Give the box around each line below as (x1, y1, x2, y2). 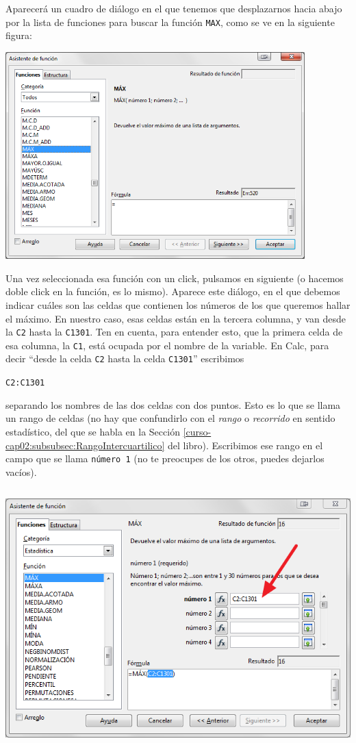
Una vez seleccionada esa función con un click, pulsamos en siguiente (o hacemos (5, 270, 344, 285)
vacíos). (5, 464, 37, 479)
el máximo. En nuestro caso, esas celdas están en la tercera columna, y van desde (5, 311, 346, 325)
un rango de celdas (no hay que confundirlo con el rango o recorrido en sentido (5, 411, 335, 425)
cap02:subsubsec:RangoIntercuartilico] (5, 438, 165, 452)
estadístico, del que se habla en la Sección (5, 424, 180, 438)
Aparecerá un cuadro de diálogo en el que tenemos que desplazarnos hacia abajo (5, 1, 342, 15)
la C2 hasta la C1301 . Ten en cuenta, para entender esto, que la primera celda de (5, 325, 343, 339)
